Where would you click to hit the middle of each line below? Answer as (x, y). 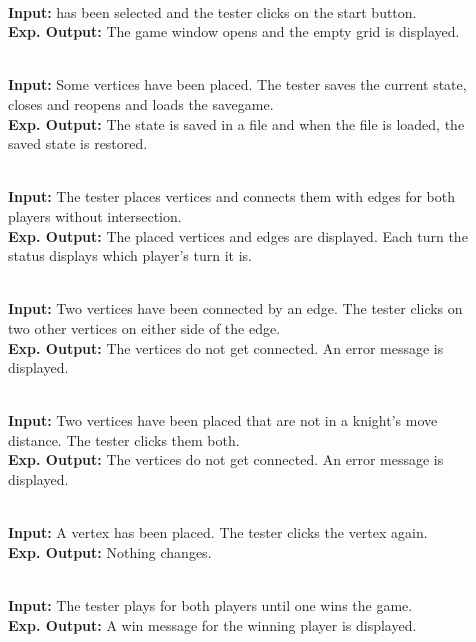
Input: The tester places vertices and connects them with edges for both (231, 196)
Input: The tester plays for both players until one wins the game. (210, 605)
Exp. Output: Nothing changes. (110, 551)
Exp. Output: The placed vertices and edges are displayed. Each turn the (238, 235)
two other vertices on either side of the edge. (144, 327)
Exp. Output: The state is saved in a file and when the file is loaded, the (236, 123)
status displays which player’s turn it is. (130, 255)
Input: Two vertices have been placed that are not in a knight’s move (223, 420)
